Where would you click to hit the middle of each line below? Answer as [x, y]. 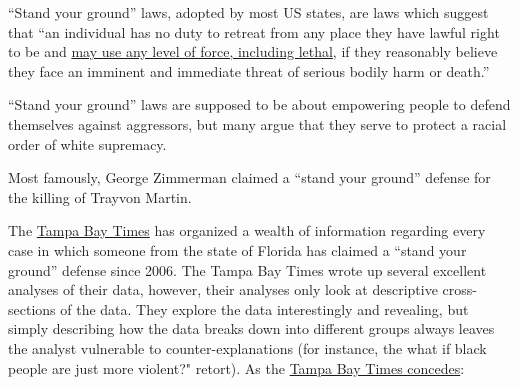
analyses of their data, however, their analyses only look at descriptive [223, 289]
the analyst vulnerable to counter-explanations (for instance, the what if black [247, 347]
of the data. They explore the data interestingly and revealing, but [264, 308]
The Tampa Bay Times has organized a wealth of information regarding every [247, 230]
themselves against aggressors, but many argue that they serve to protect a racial [257, 123]
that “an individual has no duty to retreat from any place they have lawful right [254, 31]
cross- [459, 289]
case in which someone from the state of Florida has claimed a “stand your [237, 249]
